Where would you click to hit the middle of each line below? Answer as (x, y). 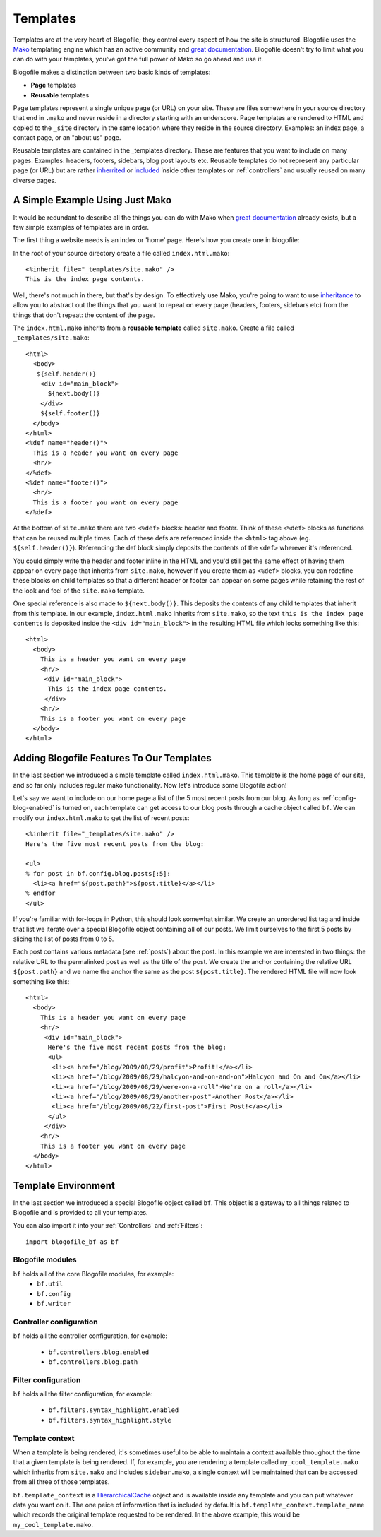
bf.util (50, 1284)
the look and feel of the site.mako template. (79, 591)
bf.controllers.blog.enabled (99, 1352)
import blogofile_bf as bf (72, 1242)
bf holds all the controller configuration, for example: (90, 1336)
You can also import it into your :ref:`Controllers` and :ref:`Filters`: (108, 1226)
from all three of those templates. (61, 1482)
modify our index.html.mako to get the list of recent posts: (101, 818)
